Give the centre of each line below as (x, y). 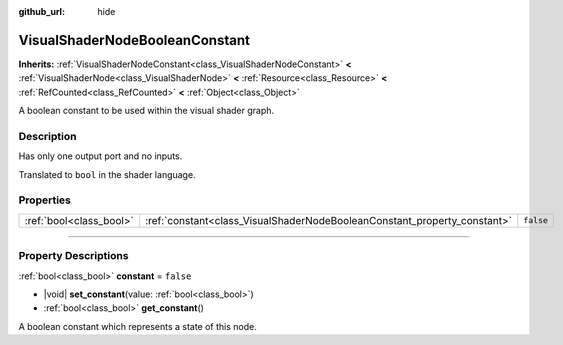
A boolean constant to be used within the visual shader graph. (146, 111)
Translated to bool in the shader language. (107, 174)
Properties (45, 200)
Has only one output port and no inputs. (100, 156)
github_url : (41, 11)
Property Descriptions (73, 256)
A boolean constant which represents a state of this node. (137, 326)
